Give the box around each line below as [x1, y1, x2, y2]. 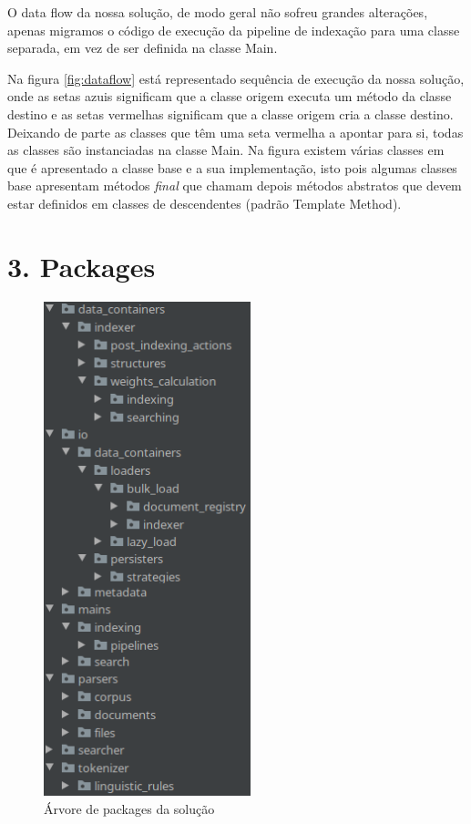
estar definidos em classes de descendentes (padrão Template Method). [7, 193, 402, 212]
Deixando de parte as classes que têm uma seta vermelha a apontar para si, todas [7, 122, 464, 141]
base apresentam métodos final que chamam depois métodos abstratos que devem [7, 176, 462, 195]
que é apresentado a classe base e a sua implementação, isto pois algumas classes [7, 158, 457, 177]
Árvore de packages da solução [44, 798, 215, 818]
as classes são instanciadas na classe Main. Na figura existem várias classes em [7, 140, 445, 160]
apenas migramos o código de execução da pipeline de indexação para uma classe [7, 20, 460, 39]
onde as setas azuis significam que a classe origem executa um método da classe [7, 87, 452, 106]
